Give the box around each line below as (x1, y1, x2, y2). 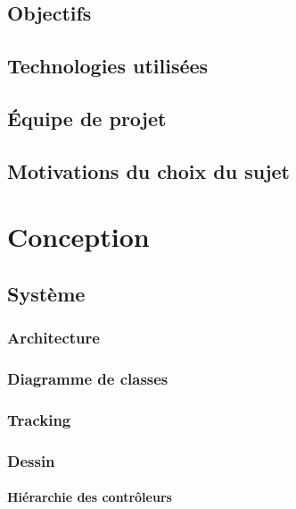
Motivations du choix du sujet (7, 157, 290, 184)
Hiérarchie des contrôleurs (7, 488, 172, 506)
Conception (7, 218, 150, 255)
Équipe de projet (7, 104, 167, 131)
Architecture (7, 327, 100, 349)
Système (7, 279, 86, 307)
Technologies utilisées (7, 52, 209, 80)
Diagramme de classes (7, 368, 169, 390)
